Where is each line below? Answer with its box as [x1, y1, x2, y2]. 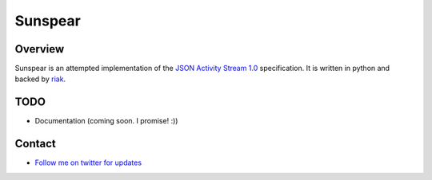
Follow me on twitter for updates [34, 158, 142, 167]
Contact [14, 137, 56, 151]
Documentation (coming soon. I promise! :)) [34, 116, 178, 126]
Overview [14, 42, 65, 56]
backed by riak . [14, 74, 66, 84]
